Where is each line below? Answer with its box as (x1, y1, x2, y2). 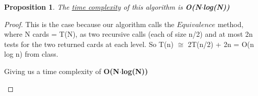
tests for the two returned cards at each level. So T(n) (4, 38, 174, 49)
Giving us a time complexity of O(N (4, 65, 120, 76)
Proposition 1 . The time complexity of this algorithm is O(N (4, 2, 202, 12)
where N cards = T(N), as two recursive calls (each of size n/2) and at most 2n (4, 29, 253, 39)
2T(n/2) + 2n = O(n (187, 38, 254, 49)
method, (218, 18, 244, 29)
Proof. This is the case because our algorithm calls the (4, 18, 175, 29)
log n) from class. (4, 49, 58, 59)
